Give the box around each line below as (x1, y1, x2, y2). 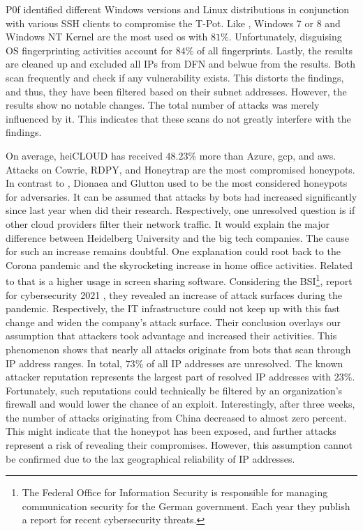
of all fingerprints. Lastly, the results (197, 43, 353, 57)
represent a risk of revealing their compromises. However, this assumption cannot (6, 438, 353, 452)
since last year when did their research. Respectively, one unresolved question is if (6, 203, 355, 217)
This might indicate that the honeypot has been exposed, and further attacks (6, 424, 336, 438)
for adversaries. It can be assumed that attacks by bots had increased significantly (6, 189, 357, 203)
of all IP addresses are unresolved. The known (146, 355, 343, 370)
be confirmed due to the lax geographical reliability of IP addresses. (6, 451, 295, 465)
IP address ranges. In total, (6, 355, 122, 370)
